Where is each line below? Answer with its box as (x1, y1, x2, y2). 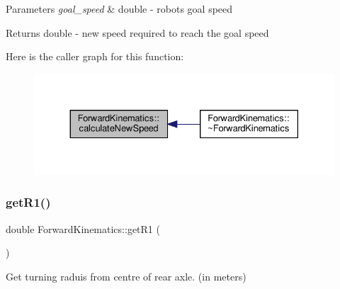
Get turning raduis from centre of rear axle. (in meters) (6, 268, 246, 283)
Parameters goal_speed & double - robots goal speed (6, 1, 233, 16)
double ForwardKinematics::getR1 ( (6, 221, 160, 236)
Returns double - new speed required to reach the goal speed (6, 25, 269, 40)
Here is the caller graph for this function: (6, 49, 184, 64)
